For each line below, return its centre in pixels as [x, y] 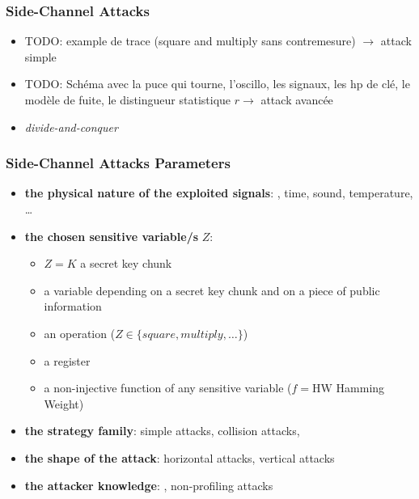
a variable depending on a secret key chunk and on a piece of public [212, 290]
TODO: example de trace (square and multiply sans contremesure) [190, 41]
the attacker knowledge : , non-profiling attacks [149, 485]
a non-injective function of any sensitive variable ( [168, 388]
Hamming [360, 388]
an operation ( [80, 333]
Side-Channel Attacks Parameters [118, 163]
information [73, 306]
